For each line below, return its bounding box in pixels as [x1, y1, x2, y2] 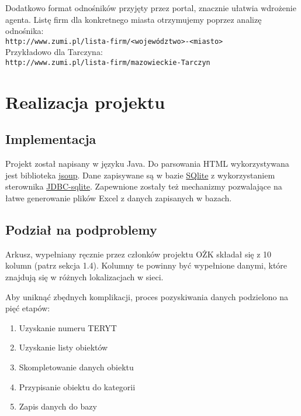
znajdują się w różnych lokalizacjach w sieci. [5, 271, 164, 283]
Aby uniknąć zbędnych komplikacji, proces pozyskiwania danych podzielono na [5, 290, 289, 302]
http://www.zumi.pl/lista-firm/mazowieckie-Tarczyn [5, 59, 210, 67]
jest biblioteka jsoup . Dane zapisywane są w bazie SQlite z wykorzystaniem [5, 169, 275, 181]
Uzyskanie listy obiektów [19, 341, 108, 353]
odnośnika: [5, 25, 44, 37]
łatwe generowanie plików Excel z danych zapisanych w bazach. [5, 192, 232, 204]
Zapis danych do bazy [19, 400, 97, 412]
